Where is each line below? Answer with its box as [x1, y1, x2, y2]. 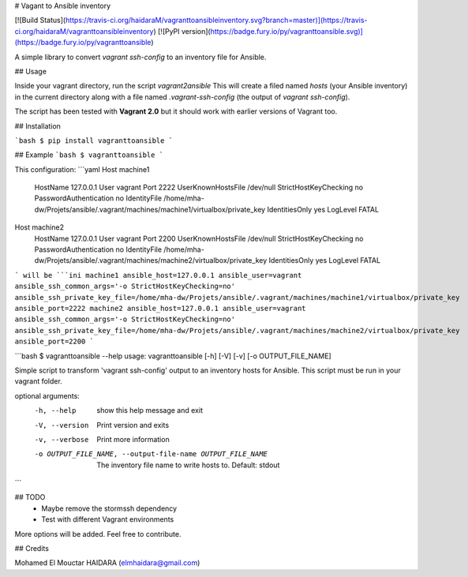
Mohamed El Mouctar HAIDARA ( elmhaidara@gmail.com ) [14, 558, 200, 568]
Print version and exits [96, 420, 170, 429]
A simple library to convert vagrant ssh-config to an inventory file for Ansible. [14, 52, 267, 62]
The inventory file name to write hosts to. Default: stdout [96, 460, 280, 470]
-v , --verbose [34, 435, 89, 444]
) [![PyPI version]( [153, 26, 211, 36]
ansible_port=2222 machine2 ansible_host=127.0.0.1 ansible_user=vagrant [14, 304, 307, 313]
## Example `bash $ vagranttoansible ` [14, 150, 164, 159]
